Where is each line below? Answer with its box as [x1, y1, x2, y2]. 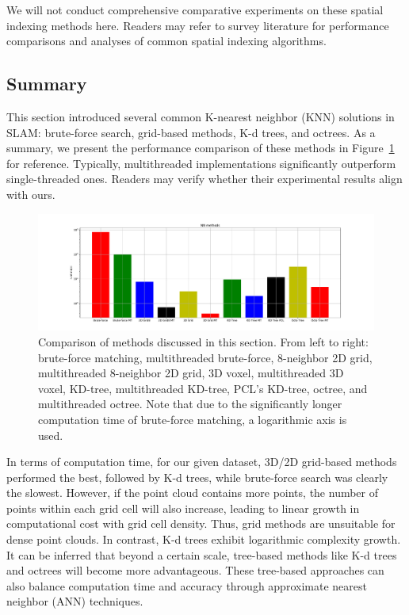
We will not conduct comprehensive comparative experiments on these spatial [6, 2, 384, 17]
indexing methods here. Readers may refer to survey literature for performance [6, 17, 389, 33]
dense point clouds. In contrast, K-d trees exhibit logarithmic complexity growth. [6, 531, 401, 548]
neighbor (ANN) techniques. [6, 593, 143, 609]
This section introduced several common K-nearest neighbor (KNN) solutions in [6, 108, 395, 124]
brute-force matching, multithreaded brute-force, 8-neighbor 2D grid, [38, 349, 373, 365]
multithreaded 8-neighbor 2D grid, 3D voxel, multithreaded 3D [38, 365, 344, 381]
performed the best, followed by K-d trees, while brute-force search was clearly [6, 468, 388, 485]
